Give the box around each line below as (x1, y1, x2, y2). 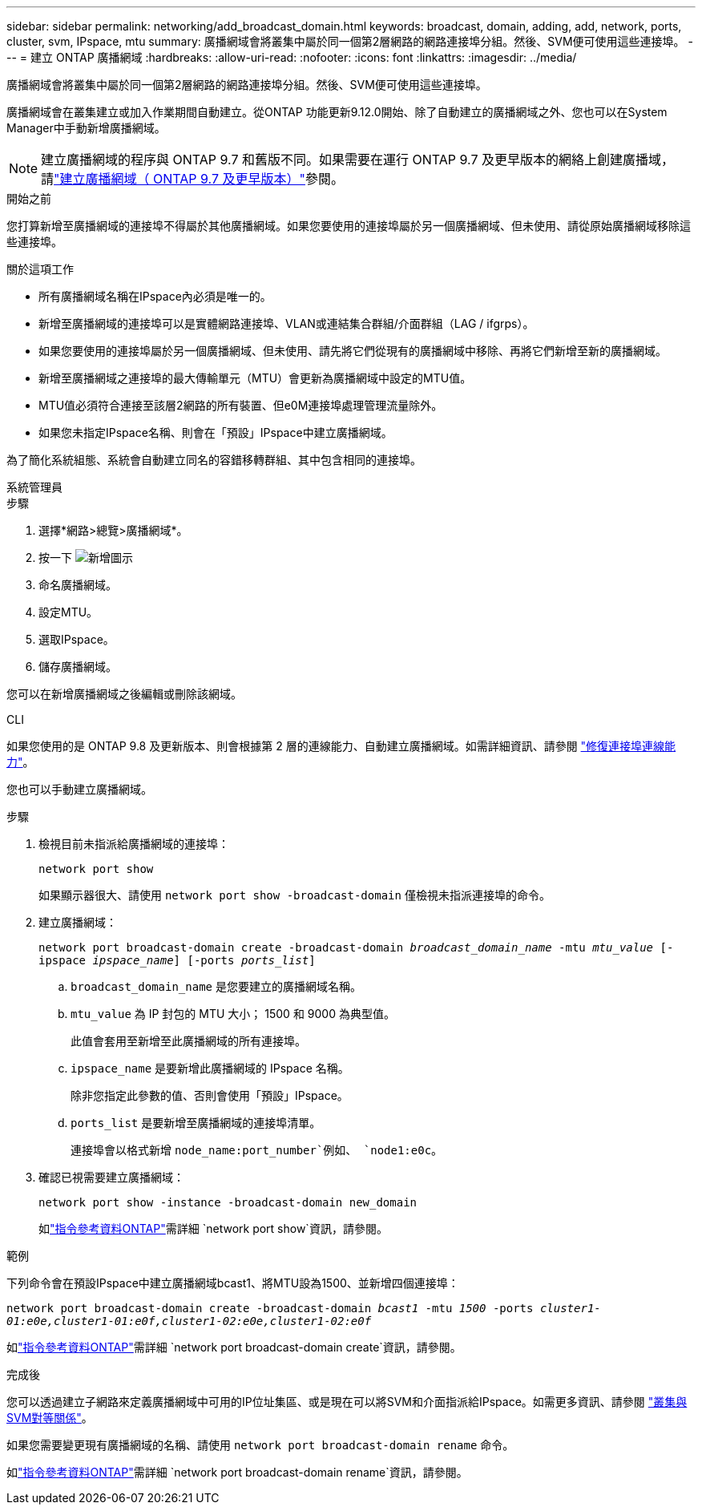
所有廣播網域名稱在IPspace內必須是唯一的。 (38, 289, 272, 303)
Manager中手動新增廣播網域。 (6, 121, 166, 135)
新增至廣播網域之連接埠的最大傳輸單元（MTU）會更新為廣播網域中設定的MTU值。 (38, 371, 472, 385)
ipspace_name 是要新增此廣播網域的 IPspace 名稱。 (71, 1061, 349, 1075)
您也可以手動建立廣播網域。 (6, 782, 152, 796)
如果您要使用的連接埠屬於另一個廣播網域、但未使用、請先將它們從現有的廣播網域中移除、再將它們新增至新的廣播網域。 (38, 344, 667, 358)
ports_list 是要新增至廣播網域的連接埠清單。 (71, 1116, 321, 1129)
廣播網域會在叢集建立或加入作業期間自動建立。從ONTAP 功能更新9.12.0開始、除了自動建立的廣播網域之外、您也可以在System (6, 105, 668, 119)
